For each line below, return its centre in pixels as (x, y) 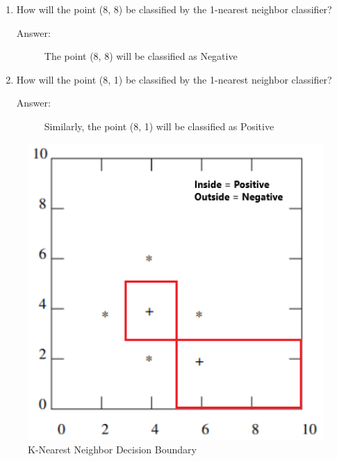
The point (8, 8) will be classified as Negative (141, 56)
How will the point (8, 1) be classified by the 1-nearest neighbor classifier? (174, 79)
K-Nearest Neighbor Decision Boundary (112, 450)
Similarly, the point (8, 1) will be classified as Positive (159, 126)
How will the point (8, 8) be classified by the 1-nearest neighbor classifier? (174, 9)
